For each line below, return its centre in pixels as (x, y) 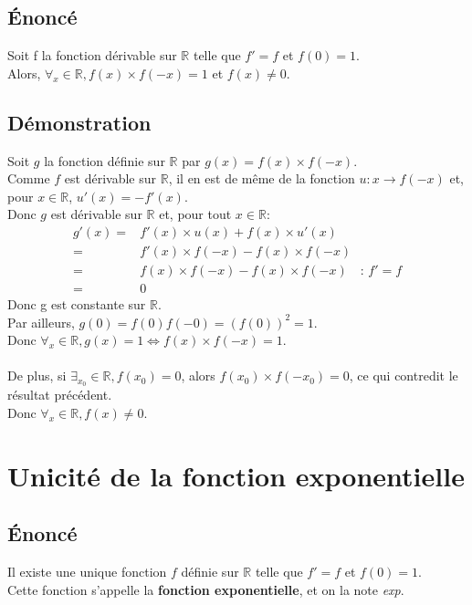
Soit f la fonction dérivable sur (92, 55)
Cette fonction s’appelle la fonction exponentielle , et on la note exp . (206, 589)
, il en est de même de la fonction (262, 178)
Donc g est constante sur (77, 304)
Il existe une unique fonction (87, 572)
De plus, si (37, 376)
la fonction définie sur (105, 160)
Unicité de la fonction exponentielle (236, 475)
